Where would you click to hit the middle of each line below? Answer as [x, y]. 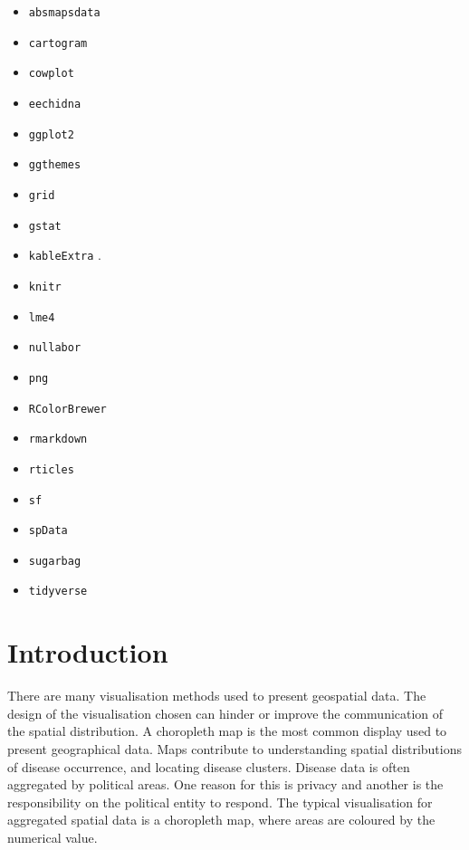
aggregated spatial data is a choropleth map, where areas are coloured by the [221, 820]
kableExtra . [65, 255]
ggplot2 [51, 134]
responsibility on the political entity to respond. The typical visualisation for [220, 802]
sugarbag [55, 561]
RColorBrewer [67, 409]
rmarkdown [58, 439]
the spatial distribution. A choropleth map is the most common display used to [227, 731]
